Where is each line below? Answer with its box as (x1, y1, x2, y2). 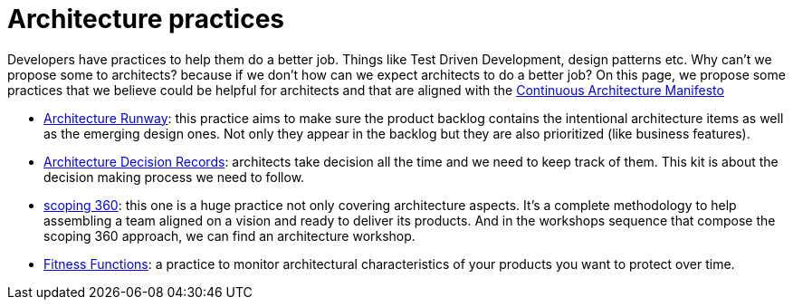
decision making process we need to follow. (43, 168, 305, 185)
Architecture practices (7, 4, 285, 34)
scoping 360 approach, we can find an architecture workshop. (43, 227, 416, 244)
